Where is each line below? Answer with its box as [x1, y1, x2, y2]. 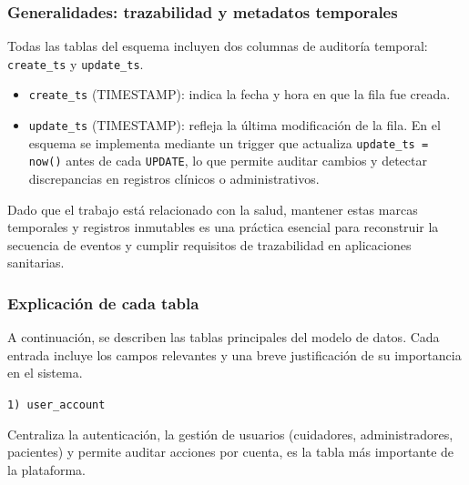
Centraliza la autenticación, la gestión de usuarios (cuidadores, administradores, [7, 424, 454, 443]
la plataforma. [7, 460, 87, 479]
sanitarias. [7, 253, 65, 272]
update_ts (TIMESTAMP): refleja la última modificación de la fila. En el [28, 116, 441, 135]
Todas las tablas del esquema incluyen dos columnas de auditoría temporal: [7, 36, 428, 56]
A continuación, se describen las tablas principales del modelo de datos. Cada [7, 328, 440, 347]
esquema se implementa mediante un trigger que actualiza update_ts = [28, 133, 429, 152]
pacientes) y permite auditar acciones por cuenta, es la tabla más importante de [7, 442, 454, 461]
